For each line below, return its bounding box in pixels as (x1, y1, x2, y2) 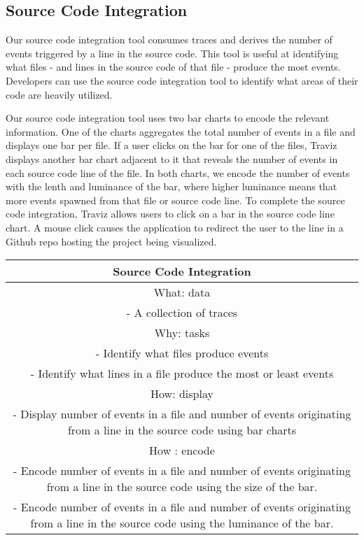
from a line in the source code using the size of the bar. (46, 478, 318, 495)
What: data (153, 284, 211, 301)
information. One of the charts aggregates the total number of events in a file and (6, 124, 356, 138)
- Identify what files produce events (95, 345, 269, 362)
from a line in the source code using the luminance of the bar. (30, 515, 334, 532)
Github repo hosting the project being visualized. (6, 234, 217, 248)
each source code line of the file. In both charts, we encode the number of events (6, 165, 350, 180)
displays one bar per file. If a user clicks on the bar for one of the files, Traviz (6, 138, 337, 152)
